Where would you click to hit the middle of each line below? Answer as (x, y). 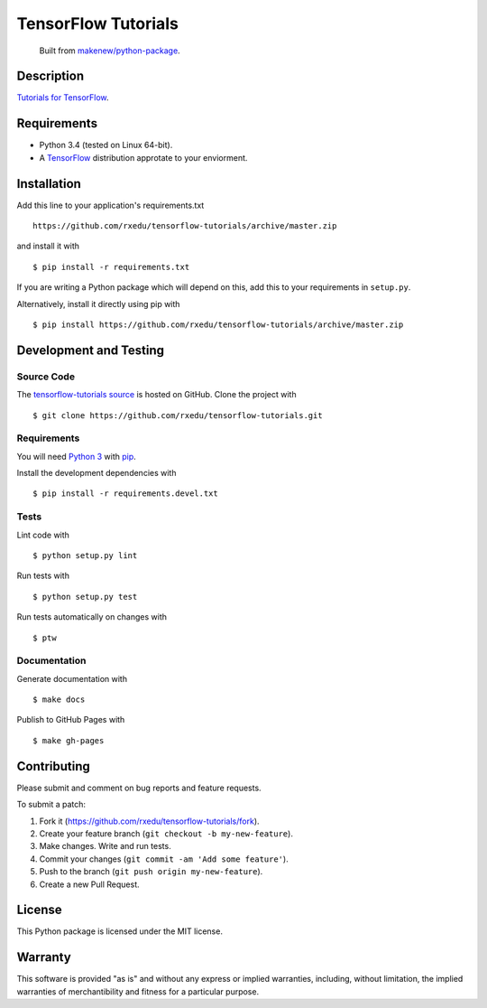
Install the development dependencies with (96, 473)
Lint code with (43, 535)
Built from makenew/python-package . (110, 51)
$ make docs (59, 700)
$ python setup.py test (85, 597)
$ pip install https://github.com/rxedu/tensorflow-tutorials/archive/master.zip (218, 325)
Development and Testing (91, 350)
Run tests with (43, 576)
